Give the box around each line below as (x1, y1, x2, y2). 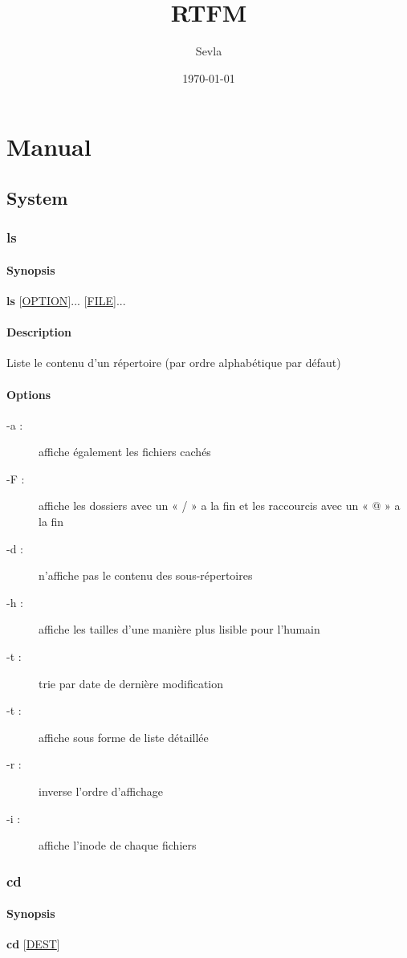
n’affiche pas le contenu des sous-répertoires (39, 567, 253, 584)
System (6, 185, 68, 210)
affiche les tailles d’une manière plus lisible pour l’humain (39, 621, 320, 638)
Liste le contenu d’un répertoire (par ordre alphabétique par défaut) (6, 354, 341, 371)
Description (6, 324, 72, 340)
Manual (6, 130, 92, 163)
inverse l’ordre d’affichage (39, 783, 163, 800)
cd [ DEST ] (6, 936, 60, 952)
